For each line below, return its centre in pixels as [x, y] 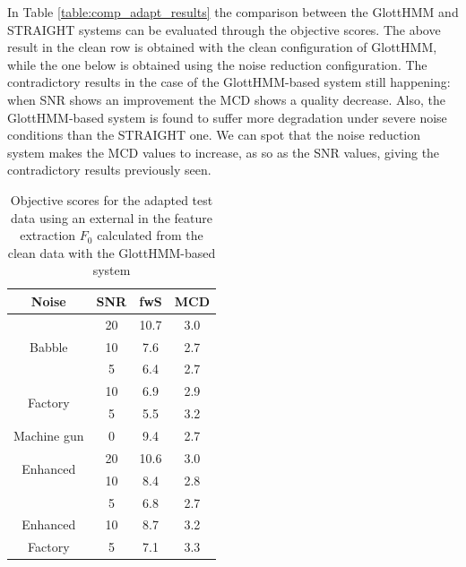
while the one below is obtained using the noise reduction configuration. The [217, 64]
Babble [48, 346]
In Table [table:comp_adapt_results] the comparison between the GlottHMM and [233, 12]
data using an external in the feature [112, 217]
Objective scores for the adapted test [112, 199]
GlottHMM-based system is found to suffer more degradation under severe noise [227, 117]
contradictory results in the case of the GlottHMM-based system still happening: [229, 82]
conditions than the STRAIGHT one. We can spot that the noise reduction [214, 135]
